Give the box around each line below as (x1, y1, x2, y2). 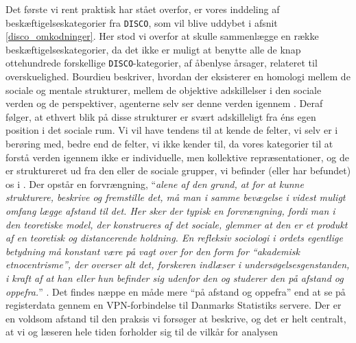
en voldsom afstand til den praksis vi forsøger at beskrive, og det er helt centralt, (5, 311, 346, 325)
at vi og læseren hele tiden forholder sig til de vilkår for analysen (5, 324, 278, 339)
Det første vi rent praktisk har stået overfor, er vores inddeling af (5, 2, 280, 16)
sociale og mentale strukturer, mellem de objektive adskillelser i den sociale (5, 82, 322, 97)
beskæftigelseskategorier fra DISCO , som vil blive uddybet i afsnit (5, 15, 278, 29)
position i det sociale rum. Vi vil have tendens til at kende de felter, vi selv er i (5, 123, 338, 137)
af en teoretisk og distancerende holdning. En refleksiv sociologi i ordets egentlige (5, 230, 343, 245)
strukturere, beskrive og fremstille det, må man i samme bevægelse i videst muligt (5, 190, 346, 204)
